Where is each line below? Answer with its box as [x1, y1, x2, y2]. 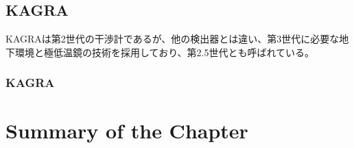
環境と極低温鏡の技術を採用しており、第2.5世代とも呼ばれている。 [14, 45, 315, 59]
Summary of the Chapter [5, 116, 248, 145]
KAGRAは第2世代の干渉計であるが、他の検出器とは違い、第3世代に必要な [5, 32, 340, 46]
